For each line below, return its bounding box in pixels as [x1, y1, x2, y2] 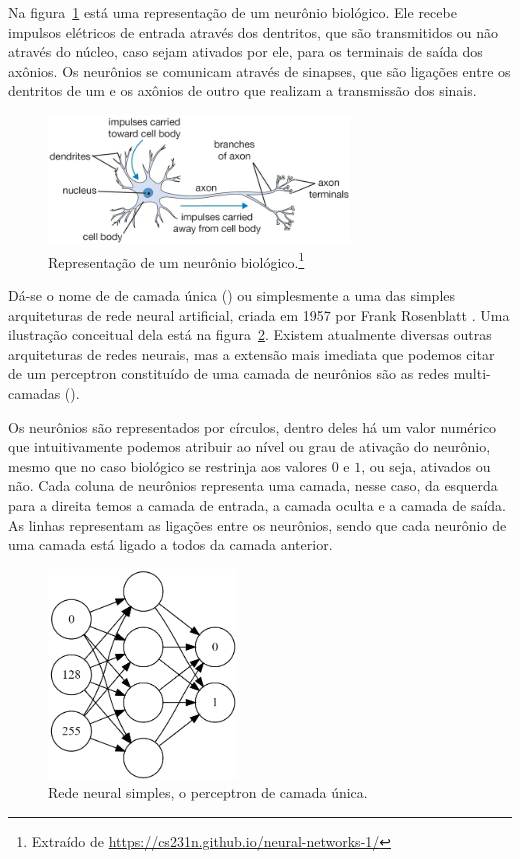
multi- [453, 363, 491, 384]
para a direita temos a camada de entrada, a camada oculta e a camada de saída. [8, 494, 506, 515]
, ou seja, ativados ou [361, 455, 491, 476]
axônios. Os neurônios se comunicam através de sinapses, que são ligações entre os [8, 60, 511, 81]
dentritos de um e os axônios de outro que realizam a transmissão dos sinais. [8, 80, 477, 101]
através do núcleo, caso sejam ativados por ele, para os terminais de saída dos [8, 41, 483, 62]
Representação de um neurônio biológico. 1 [48, 248, 305, 272]
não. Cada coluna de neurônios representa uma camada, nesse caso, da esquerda [8, 475, 498, 496]
